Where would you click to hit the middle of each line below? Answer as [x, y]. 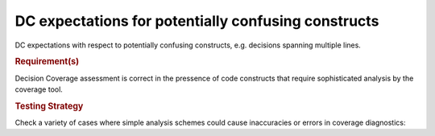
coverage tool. [39, 89]
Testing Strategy [49, 106]
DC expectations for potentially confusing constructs [197, 21]
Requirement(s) [47, 62]
